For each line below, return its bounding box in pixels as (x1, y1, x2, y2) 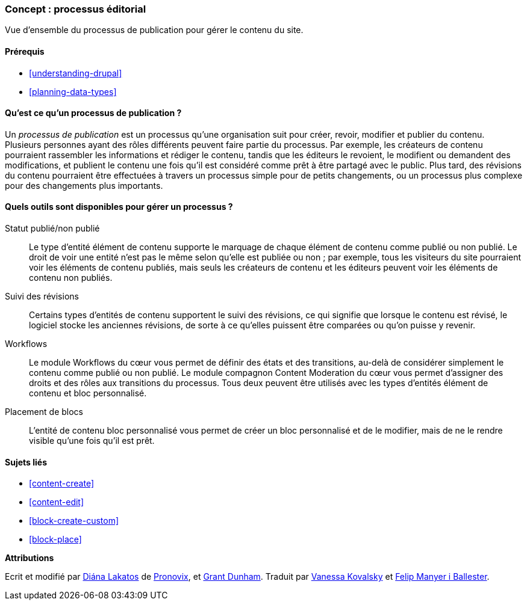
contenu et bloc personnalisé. (29, 388, 147, 399)
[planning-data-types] (29, 86, 117, 97)
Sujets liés (5, 456, 47, 467)
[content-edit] (29, 497, 84, 508)
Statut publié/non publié (5, 223, 100, 234)
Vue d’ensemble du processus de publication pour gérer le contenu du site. (5, 25, 304, 35)
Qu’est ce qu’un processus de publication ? (5, 108, 182, 118)
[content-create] (29, 478, 94, 489)
